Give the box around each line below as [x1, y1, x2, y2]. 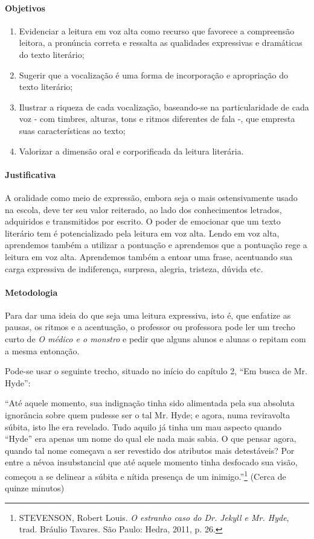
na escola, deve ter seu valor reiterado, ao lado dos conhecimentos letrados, [5, 203, 282, 215]
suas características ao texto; [19, 124, 126, 136]
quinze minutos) [5, 482, 65, 494]
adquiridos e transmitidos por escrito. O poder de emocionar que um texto [5, 215, 281, 228]
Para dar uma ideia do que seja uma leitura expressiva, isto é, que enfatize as [5, 308, 291, 321]
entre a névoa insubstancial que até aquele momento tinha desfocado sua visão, [5, 456, 298, 468]
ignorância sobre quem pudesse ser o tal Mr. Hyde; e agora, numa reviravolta [5, 409, 290, 421]
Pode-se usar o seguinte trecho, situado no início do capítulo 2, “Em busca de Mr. [5, 365, 307, 377]
